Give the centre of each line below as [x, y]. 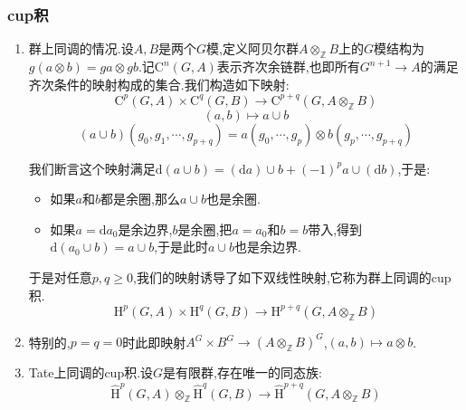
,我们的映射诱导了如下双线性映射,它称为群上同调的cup [292, 277]
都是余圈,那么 [140, 199]
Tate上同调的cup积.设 [91, 372]
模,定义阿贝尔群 [252, 48]
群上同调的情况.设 [81, 48]
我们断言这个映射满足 [92, 168]
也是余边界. [268, 247]
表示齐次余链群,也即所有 [288, 67]
